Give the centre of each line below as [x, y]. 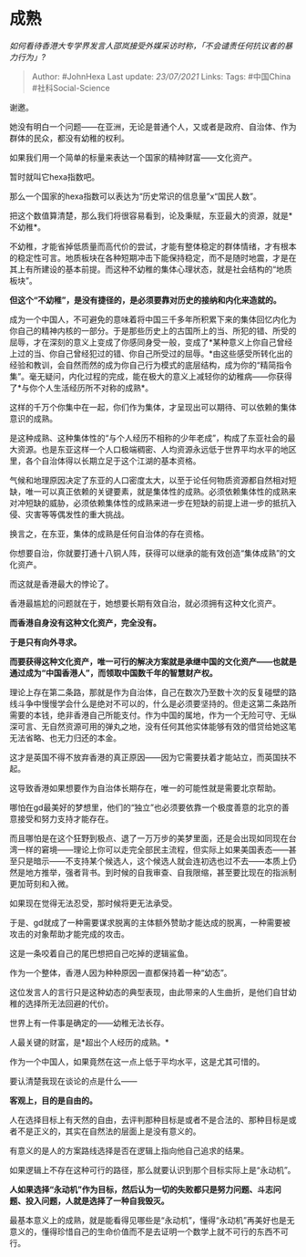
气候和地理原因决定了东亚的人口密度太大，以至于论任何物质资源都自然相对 [149, 480]
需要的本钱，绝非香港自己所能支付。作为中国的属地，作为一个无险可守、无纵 [153, 715]
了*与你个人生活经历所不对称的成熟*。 [82, 388]
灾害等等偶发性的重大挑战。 [77, 514]
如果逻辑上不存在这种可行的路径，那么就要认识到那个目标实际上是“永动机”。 [153, 1169]
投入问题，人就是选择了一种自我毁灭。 [97, 1200]
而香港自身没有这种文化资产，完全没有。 [85, 622]
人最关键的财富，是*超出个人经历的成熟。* [90, 1042]
